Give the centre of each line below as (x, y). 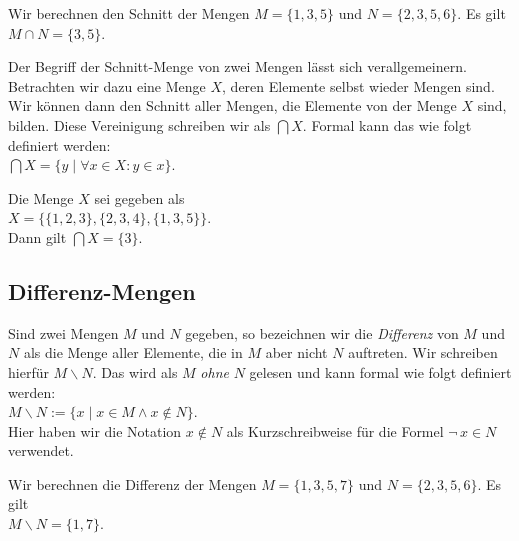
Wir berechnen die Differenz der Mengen (132, 483)
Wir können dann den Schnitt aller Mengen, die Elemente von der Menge (232, 105)
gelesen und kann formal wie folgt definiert (380, 371)
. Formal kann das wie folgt (387, 124)
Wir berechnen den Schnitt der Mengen (129, 13)
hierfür (28, 371)
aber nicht (296, 352)
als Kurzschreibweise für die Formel (335, 430)
